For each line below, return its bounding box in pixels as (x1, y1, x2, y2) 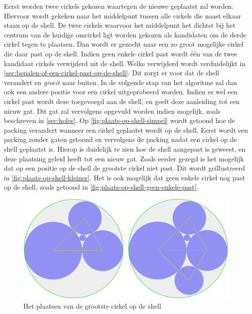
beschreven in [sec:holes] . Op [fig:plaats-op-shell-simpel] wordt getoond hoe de (4, 115, 235, 125)
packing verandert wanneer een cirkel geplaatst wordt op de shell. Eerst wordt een (4, 124, 248, 135)
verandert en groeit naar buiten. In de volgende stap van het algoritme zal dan (4, 77, 237, 87)
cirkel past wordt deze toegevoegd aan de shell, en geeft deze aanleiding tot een (4, 96, 240, 106)
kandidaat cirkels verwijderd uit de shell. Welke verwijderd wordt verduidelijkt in (4, 58, 246, 68)
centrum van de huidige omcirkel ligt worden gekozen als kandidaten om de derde (4, 29, 247, 39)
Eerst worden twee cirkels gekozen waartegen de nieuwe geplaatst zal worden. (4, 1, 234, 11)
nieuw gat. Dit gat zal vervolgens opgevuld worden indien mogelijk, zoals (4, 105, 221, 116)
